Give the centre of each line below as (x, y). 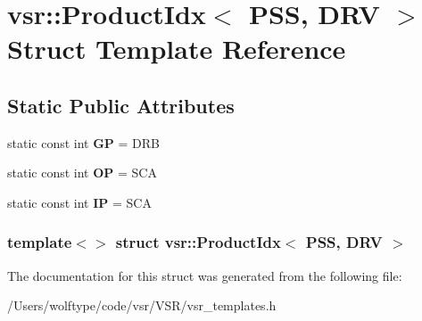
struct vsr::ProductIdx (198, 242)
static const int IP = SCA (79, 202)
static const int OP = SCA (82, 173)
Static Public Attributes (121, 105)
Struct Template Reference (177, 49)
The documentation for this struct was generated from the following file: (205, 275)
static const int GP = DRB (84, 142)
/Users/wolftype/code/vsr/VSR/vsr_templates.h (142, 305)
